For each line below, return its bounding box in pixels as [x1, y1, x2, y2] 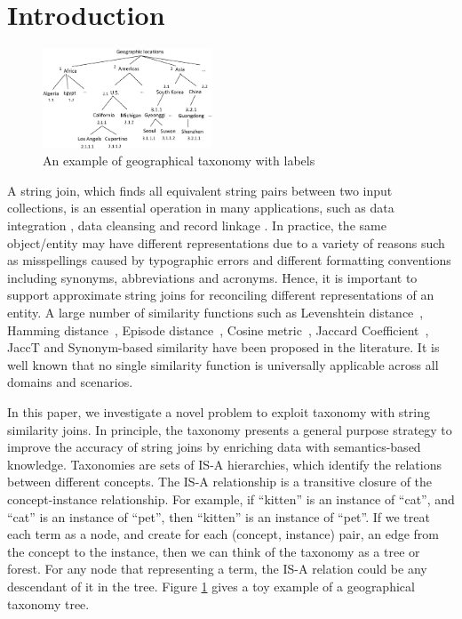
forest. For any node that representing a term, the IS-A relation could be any [7, 559, 427, 578]
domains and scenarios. [7, 373, 133, 391]
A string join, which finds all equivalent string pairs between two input [7, 181, 393, 199]
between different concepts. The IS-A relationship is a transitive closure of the [7, 472, 433, 491]
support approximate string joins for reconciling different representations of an [7, 285, 434, 304]
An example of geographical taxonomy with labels [43, 151, 315, 170]
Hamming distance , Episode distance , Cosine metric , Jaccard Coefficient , [7, 320, 429, 339]
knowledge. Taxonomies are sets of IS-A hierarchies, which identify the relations [7, 454, 442, 473]
